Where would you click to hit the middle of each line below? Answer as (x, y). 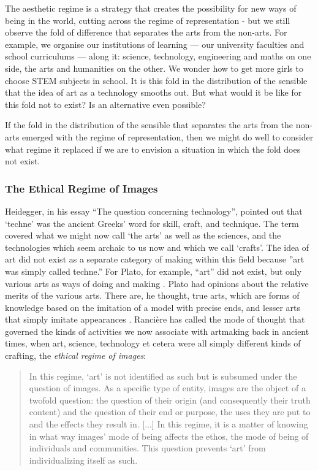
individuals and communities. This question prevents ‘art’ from (147, 448)
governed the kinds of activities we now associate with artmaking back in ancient (157, 331)
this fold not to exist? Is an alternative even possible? (105, 104)
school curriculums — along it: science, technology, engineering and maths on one (158, 56)
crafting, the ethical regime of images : (76, 355)
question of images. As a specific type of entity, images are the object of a (167, 388)
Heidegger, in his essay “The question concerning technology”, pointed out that (154, 211)
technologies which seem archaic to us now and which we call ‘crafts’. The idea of (157, 247)
